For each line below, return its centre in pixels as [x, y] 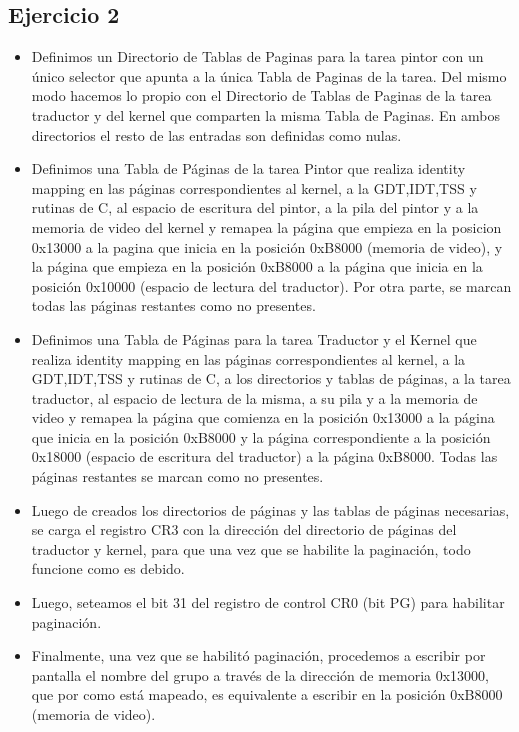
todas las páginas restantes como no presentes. [173, 305]
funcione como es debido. [108, 568]
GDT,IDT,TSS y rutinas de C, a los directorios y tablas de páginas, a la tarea [271, 378]
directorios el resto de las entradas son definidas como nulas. [216, 134]
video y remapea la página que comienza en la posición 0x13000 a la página [263, 417]
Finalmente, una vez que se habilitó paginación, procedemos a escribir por [258, 655]
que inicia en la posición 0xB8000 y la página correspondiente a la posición [261, 436]
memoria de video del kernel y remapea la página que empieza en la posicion [266, 226]
